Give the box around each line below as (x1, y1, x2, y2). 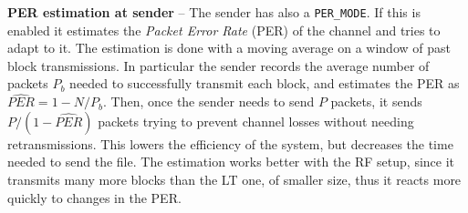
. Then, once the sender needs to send (103, 92, 315, 111)
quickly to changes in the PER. (7, 188, 182, 207)
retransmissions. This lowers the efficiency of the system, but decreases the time (7, 134, 453, 153)
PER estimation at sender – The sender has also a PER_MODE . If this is (7, 3, 421, 21)
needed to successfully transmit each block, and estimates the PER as (69, 74, 460, 93)
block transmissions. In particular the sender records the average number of (7, 56, 430, 75)
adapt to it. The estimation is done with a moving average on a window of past (7, 38, 451, 57)
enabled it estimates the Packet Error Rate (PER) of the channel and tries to (7, 20, 441, 39)
